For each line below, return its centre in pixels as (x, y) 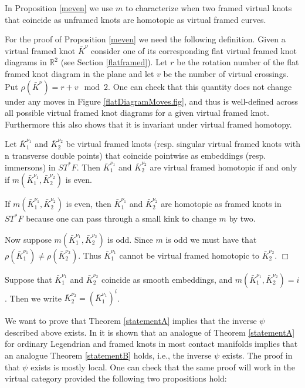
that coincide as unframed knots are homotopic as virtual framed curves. (135, 19)
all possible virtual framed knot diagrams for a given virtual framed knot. (137, 113)
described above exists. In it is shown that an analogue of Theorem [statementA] (150, 332)
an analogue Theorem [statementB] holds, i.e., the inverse (108, 355)
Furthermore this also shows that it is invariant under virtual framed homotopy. (148, 124)
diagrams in (26, 62)
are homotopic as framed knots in (221, 204)
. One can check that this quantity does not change (200, 86)
